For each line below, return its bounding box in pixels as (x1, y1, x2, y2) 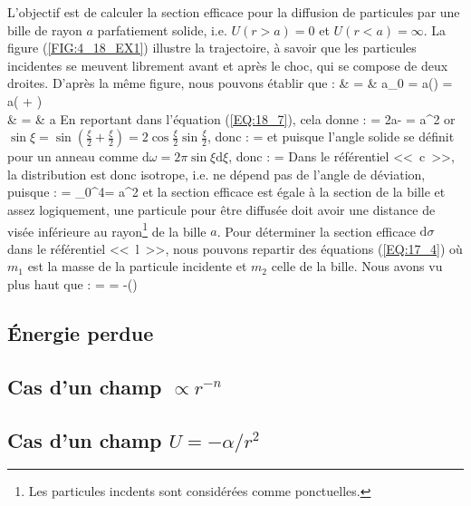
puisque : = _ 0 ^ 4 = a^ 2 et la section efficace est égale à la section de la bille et (7, 182, 446, 201)
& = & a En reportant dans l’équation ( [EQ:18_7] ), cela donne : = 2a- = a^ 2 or (7, 109, 456, 128)
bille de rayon (7, 20, 82, 39)
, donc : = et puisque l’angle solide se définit (207, 127, 455, 146)
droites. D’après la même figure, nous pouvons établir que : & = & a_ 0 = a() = (7, 73, 453, 92)
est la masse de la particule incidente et (27, 257, 247, 276)
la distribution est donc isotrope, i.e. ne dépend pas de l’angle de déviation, (7, 164, 426, 183)
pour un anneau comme (7, 147, 139, 166)
